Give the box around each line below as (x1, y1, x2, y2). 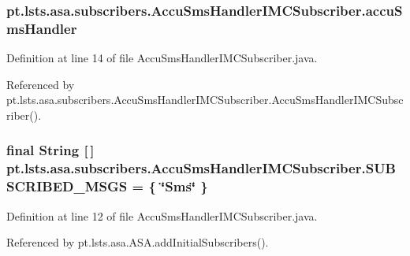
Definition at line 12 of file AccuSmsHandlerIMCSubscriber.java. (6, 207, 318, 224)
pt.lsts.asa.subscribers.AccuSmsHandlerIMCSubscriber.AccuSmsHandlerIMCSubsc (6, 91, 404, 108)
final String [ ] (6, 140, 95, 160)
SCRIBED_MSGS (6, 176, 128, 196)
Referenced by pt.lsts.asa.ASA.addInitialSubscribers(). (6, 234, 269, 250)
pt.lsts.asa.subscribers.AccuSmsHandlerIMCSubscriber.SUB (6, 158, 397, 178)
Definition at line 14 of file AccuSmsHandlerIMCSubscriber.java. (6, 50, 318, 66)
